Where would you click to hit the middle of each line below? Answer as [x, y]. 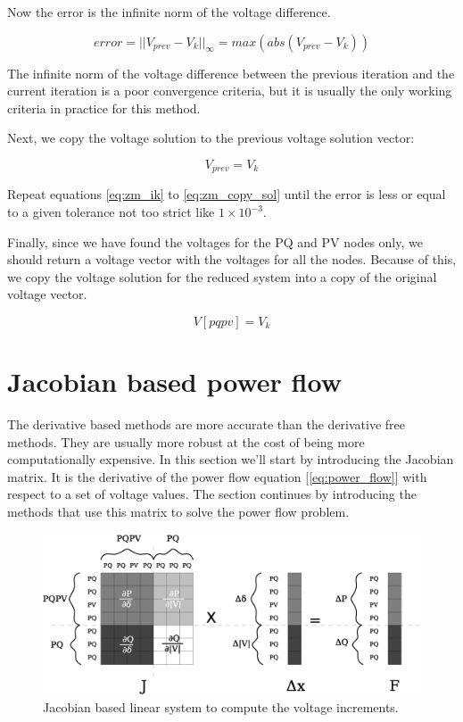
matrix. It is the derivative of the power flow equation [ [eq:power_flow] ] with [217, 476]
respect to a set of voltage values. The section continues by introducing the [212, 494]
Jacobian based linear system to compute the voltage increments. [221, 706]
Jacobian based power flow [174, 382]
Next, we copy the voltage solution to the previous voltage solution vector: [211, 138]
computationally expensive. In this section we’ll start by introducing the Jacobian [231, 459]
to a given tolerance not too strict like [111, 212]
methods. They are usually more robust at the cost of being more [186, 441]
